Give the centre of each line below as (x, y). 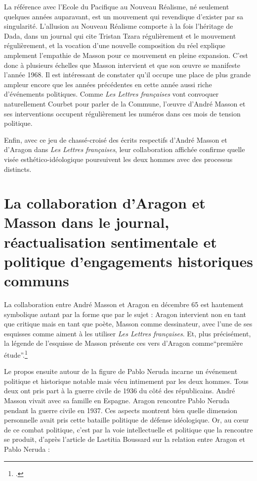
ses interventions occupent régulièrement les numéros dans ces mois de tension (122, 113)
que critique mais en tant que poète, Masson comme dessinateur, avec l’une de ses (128, 324)
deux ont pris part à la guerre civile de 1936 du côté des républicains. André (120, 391)
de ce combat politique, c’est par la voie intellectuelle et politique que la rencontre (128, 429)
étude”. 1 (16, 354)
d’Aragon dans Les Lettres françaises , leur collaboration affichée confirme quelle (125, 149)
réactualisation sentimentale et (110, 241)
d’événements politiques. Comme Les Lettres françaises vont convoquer (111, 94)
